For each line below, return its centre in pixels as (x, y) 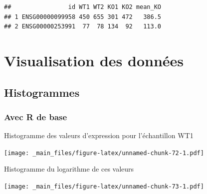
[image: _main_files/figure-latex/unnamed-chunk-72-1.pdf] (104, 153)
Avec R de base (36, 116)
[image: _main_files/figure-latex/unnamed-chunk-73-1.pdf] (104, 187)
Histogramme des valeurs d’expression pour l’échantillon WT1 (99, 135)
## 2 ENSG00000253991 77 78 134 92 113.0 (83, 27)
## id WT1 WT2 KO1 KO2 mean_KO (83, 7)
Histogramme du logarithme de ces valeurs (69, 169)
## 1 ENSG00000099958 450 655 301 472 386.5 (83, 17)
